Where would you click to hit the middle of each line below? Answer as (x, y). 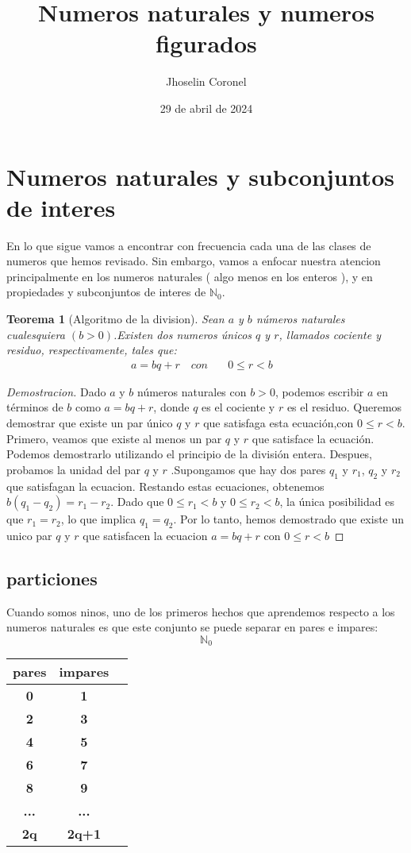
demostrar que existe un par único (90, 423)
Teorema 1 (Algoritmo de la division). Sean (115, 318)
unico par (29, 535)
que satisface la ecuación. (313, 438)
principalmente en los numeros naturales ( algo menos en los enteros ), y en (190, 276)
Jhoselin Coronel (206, 81)
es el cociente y (238, 407)
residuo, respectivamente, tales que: (92, 350)
